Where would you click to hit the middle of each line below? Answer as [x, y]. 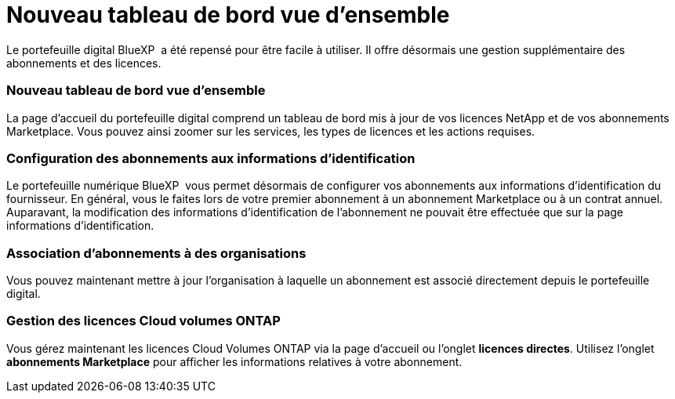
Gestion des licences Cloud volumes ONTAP [143, 321]
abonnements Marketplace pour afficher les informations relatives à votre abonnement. [234, 361]
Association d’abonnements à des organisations [156, 253]
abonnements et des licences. [84, 63]
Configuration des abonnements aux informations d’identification [211, 158]
